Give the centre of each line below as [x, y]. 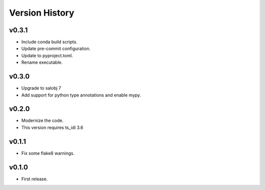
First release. [35, 179]
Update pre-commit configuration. [56, 48]
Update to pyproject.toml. [47, 55]
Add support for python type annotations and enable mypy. [81, 95]
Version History [42, 13]
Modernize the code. [42, 120]
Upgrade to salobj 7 [41, 88]
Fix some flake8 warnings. [48, 153]
